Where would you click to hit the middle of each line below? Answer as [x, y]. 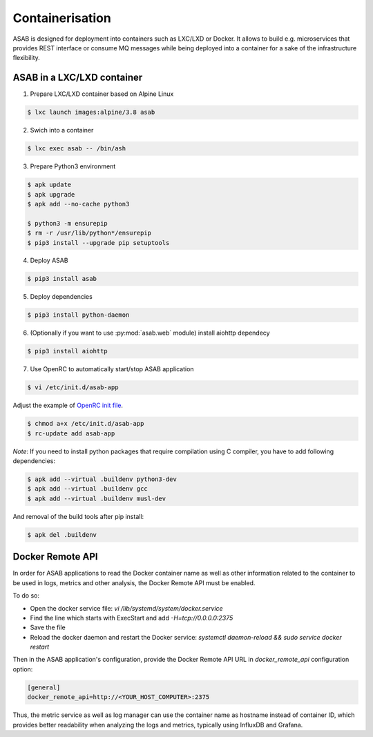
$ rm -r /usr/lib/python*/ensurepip [89, 233]
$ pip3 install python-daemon [78, 315]
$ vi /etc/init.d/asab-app [73, 387]
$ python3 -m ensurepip [68, 223]
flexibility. [27, 58]
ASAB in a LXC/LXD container [78, 78]
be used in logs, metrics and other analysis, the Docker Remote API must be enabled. [134, 582]
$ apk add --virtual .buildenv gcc [87, 489]
